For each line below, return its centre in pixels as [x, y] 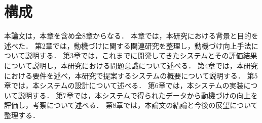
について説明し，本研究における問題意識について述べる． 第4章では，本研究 [131, 65]
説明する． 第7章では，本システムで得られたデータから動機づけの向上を [138, 95]
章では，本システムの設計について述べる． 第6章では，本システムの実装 [124, 85]
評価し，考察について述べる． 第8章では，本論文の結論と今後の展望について [131, 105]
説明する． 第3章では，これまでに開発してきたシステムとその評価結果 [141, 55]
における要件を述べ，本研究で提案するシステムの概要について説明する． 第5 [131, 75]
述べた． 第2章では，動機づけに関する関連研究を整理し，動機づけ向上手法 [128, 45]
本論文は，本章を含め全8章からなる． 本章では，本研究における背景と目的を [131, 36]
